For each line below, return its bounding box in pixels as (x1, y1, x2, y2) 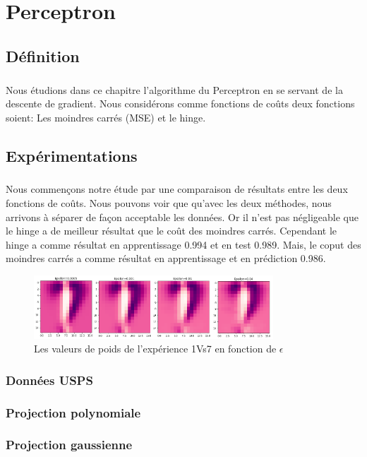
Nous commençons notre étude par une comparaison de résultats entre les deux (6, 182, 348, 196)
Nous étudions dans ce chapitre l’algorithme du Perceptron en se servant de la (6, 82, 343, 97)
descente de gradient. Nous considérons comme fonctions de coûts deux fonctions (6, 96, 355, 111)
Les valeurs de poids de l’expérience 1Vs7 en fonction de (34, 341, 277, 356)
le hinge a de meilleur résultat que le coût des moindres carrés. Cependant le (6, 223, 337, 238)
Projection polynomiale (6, 403, 141, 421)
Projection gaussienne (6, 436, 133, 453)
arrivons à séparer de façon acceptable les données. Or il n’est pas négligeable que (6, 209, 359, 224)
